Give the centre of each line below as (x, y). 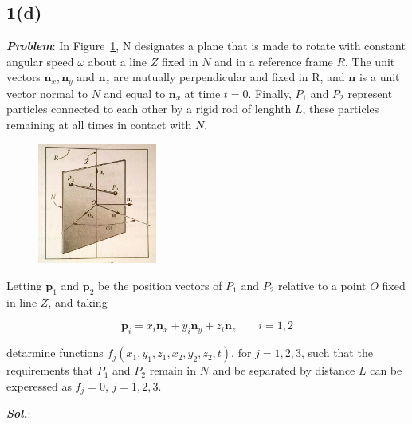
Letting (24, 285)
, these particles (341, 109)
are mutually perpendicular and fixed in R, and (229, 77)
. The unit (370, 61)
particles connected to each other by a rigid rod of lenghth (149, 109)
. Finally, (270, 93)
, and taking (78, 302)
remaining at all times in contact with (99, 125)
